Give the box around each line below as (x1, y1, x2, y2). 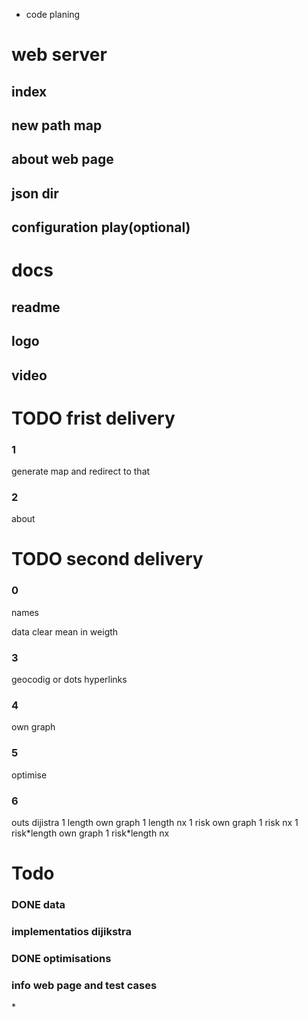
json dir (11, 185, 59, 202)
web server (11, 44, 108, 66)
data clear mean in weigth (11, 625, 119, 638)
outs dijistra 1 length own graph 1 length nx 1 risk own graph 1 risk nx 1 (11, 816, 299, 828)
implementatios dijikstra (11, 924, 132, 938)
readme (11, 299, 61, 316)
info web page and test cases (11, 978, 158, 992)
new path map (11, 117, 103, 134)
